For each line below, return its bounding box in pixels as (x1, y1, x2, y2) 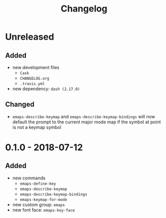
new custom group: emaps (12, 201, 65, 207)
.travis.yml (19, 81, 45, 86)
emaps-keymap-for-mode (19, 197, 67, 202)
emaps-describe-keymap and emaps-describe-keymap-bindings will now (12, 113, 155, 119)
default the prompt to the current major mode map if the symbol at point (12, 119, 161, 125)
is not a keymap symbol (12, 124, 61, 130)
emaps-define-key (19, 181, 56, 186)
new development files (12, 65, 59, 70)
